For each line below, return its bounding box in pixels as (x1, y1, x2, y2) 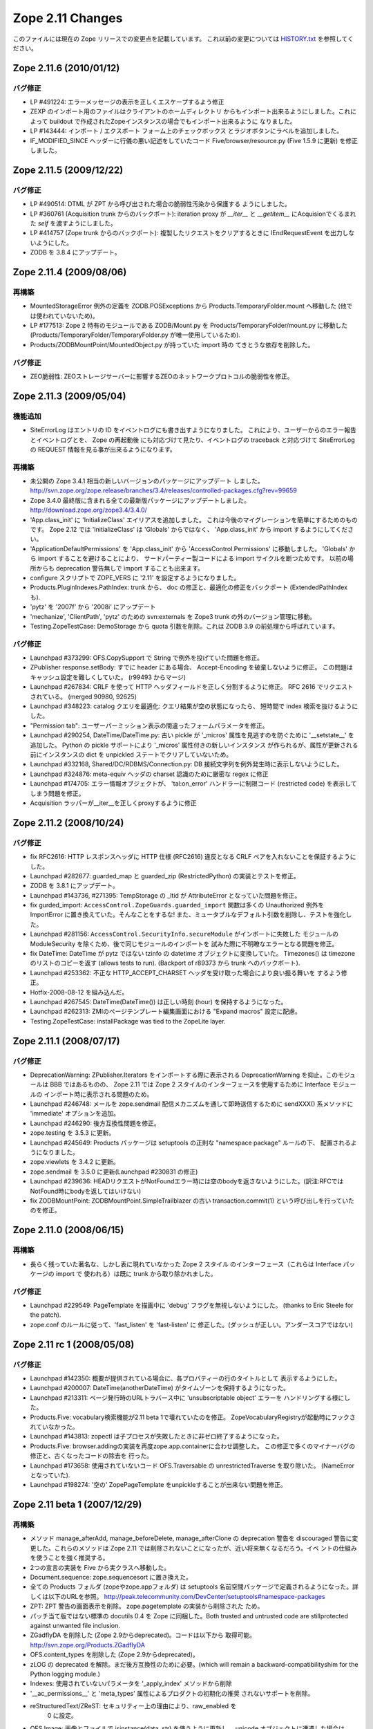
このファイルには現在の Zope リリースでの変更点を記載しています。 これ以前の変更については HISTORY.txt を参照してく (12, 35, 354, 43)
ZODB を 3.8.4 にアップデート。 (30, 248, 121, 257)
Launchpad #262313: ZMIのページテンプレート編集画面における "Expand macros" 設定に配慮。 (30, 1007, 302, 1016)
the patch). (30, 1311, 61, 1319)
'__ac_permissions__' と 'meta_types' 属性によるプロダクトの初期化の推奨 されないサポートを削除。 (30, 1689, 314, 1697)
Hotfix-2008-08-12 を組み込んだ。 (30, 988, 128, 996)
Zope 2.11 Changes (12, 10, 123, 26)
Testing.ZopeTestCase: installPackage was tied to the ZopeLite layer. (30, 1017, 226, 1025)
